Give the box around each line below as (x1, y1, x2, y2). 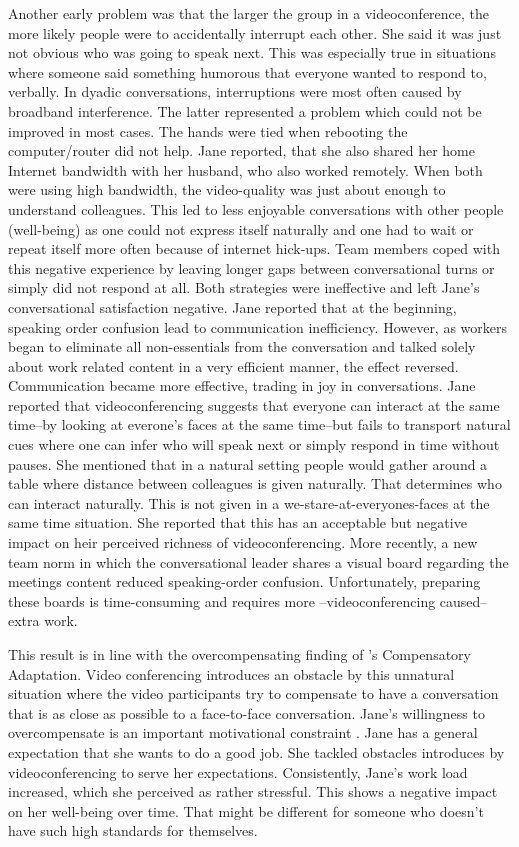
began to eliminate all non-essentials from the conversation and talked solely (8, 336, 476, 357)
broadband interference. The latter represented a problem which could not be (8, 100, 482, 121)
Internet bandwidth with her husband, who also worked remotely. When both (8, 159, 483, 180)
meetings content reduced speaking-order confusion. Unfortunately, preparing (8, 571, 481, 592)
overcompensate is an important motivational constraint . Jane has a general (8, 722, 478, 743)
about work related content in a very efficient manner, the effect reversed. (8, 355, 459, 376)
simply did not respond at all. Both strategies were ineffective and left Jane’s (8, 277, 480, 298)
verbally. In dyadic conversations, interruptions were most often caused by (8, 81, 462, 102)
